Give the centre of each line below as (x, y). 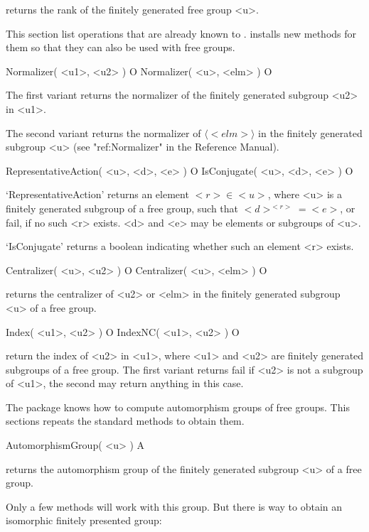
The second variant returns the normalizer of (103, 132)
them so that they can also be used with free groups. (121, 47)
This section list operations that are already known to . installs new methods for (181, 33)
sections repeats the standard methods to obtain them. (125, 421)
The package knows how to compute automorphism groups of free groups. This (178, 407)
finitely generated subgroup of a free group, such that (122, 208)
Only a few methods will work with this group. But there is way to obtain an (174, 506)
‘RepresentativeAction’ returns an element (97, 194)
